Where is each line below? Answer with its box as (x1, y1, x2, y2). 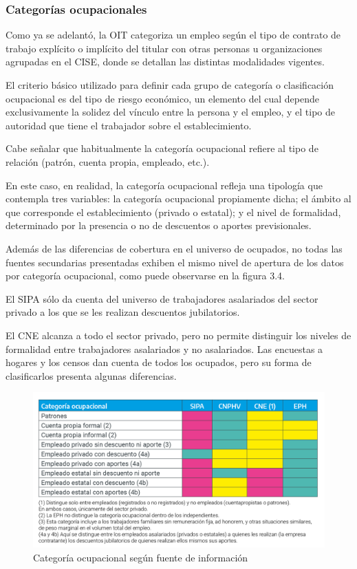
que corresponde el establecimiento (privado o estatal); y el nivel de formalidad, (6, 204, 341, 219)
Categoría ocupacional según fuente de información (33, 550, 248, 564)
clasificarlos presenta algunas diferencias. (6, 368, 177, 383)
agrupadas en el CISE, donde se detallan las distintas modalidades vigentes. (6, 54, 325, 69)
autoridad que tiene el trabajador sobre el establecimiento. (6, 118, 252, 132)
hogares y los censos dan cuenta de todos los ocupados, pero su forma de (6, 355, 312, 369)
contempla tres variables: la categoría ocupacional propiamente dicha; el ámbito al (6, 191, 351, 206)
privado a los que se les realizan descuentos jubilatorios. (6, 305, 240, 319)
